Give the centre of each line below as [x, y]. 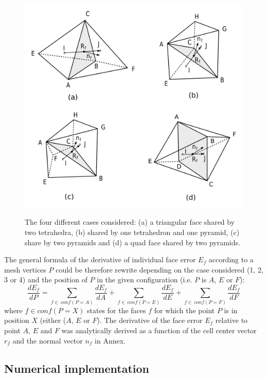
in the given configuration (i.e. [145, 279]
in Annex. [110, 340]
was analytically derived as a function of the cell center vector [159, 330]
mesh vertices [25, 269]
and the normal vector [48, 340]
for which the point [184, 310]
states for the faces [116, 310]
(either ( [53, 320]
